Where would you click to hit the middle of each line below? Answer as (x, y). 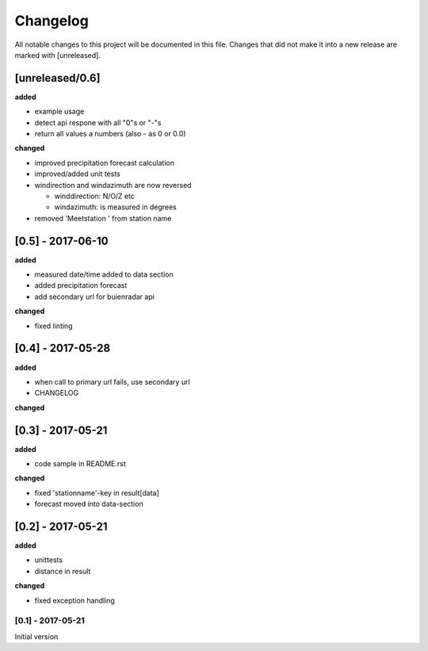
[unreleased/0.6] (57, 78)
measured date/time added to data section (104, 274)
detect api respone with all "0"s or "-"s (98, 122)
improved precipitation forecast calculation (104, 163)
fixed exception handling (75, 600)
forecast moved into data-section (89, 504)
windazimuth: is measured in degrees (116, 207)
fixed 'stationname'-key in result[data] (97, 492)
